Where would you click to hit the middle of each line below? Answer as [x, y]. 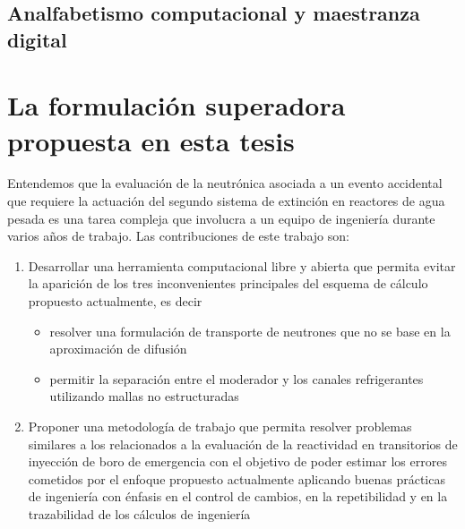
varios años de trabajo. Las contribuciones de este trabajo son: [178, 236]
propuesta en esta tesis [151, 140]
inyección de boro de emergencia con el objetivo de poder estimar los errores [237, 461]
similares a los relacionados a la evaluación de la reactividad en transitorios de [243, 444]
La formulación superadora [177, 105]
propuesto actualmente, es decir [115, 301]
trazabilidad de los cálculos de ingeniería [139, 513]
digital [37, 39]
